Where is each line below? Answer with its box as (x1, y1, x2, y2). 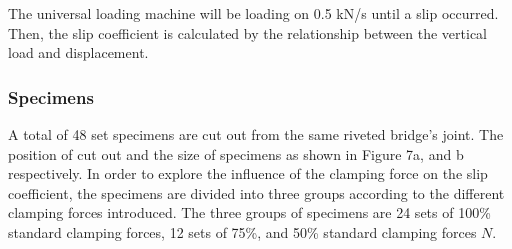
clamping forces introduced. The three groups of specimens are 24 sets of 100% (8, 202, 491, 223)
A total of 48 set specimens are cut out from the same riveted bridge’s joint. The (8, 124, 504, 144)
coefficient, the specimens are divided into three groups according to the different (8, 182, 505, 203)
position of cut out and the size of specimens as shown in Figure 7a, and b (8, 143, 464, 164)
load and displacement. (8, 42, 149, 63)
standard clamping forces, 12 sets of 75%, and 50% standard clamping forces (8, 221, 477, 242)
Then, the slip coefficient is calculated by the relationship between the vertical (8, 22, 487, 43)
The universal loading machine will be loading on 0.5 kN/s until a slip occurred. (8, 3, 499, 23)
